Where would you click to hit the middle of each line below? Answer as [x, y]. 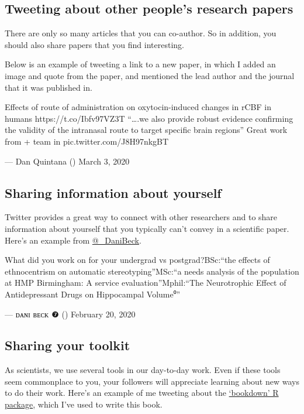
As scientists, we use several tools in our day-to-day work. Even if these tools [143, 370]
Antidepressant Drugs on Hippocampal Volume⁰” [93, 294]
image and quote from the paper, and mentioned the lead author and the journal [150, 75]
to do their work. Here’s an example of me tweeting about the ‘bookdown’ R [142, 393]
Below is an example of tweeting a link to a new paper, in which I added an [140, 64]
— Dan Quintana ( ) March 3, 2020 [67, 161]
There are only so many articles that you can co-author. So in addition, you [141, 33]
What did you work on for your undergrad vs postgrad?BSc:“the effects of [137, 260]
